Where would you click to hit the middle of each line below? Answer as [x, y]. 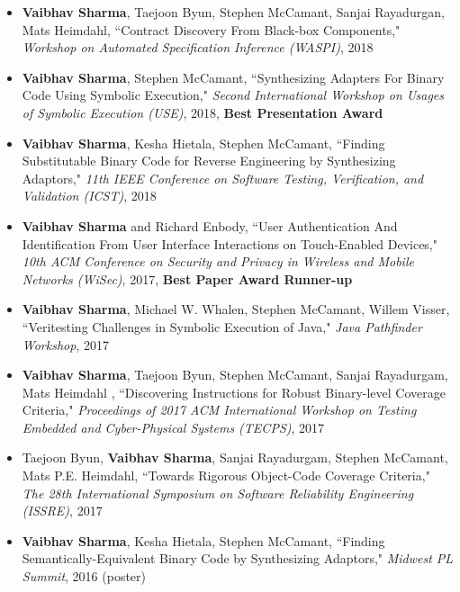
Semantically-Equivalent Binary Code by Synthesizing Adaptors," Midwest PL [238, 558]
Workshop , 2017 [65, 344]
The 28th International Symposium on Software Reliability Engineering [218, 493]
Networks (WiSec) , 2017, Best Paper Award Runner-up [187, 278]
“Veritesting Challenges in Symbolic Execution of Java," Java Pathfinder [222, 326]
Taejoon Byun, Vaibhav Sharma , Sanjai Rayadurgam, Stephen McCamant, [235, 457]
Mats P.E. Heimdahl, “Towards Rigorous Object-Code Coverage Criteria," [226, 475]
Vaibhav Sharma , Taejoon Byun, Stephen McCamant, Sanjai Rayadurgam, [235, 375]
